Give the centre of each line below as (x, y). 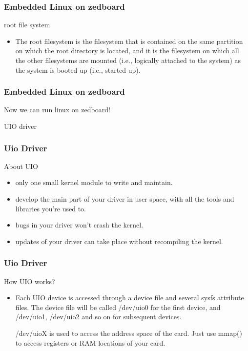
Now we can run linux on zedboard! (57, 110)
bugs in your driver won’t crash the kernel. (79, 225)
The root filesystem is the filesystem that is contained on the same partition (129, 41)
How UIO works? (30, 281)
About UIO (21, 166)
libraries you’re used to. (51, 208)
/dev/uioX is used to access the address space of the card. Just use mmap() (129, 333)
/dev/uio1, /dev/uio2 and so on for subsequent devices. (98, 317)
